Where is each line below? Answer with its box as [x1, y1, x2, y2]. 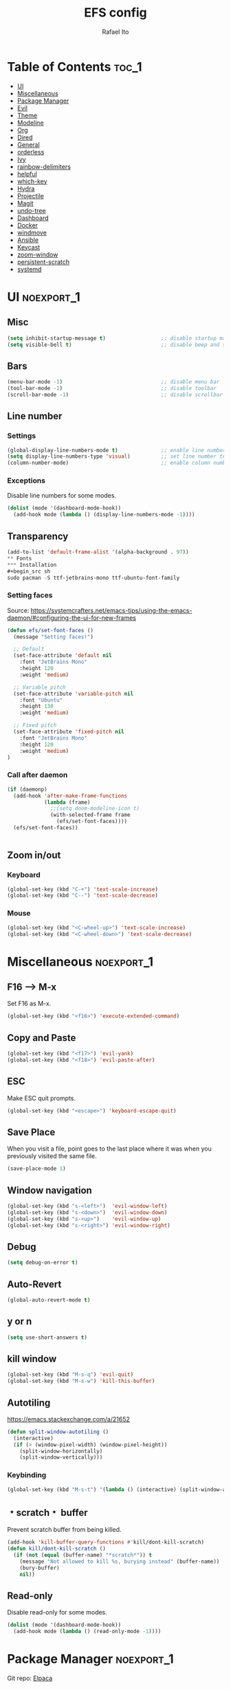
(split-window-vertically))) [19, 1454, 103, 1461]
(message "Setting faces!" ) [13, 633, 94, 640]
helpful [16, 170, 38, 178]
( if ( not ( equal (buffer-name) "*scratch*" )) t [13, 1552, 153, 1559]
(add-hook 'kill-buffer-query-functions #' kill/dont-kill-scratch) [7, 1539, 205, 1546]
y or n [7, 1315, 32, 1328]
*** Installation [7, 561, 57, 568]
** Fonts [7, 555, 32, 562]
